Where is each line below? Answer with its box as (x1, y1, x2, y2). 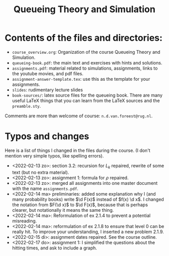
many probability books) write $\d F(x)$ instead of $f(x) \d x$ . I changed (12, 196, 164, 202)
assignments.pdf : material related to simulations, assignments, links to (12, 65, 158, 71)
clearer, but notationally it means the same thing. (12, 207, 114, 213)
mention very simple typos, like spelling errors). (5, 152, 104, 158)
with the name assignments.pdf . (12, 185, 79, 191)
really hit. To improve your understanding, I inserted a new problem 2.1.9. (12, 229, 164, 235)
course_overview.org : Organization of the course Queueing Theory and (12, 49, 160, 55)
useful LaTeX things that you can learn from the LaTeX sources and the (12, 98, 160, 104)
